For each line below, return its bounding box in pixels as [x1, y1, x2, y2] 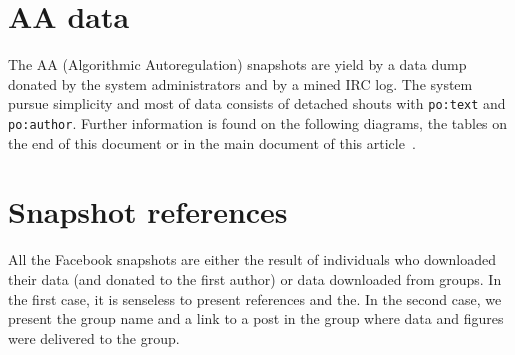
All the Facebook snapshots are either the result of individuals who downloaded [8, 249, 497, 270]
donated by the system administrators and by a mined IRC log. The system [8, 73, 473, 94]
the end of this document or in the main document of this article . [8, 132, 416, 153]
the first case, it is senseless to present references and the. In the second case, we [8, 288, 502, 309]
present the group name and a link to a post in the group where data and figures [8, 308, 504, 329]
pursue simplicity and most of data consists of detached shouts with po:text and [8, 93, 506, 114]
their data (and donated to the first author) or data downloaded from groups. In [8, 268, 502, 289]
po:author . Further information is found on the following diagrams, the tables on [8, 112, 508, 133]
